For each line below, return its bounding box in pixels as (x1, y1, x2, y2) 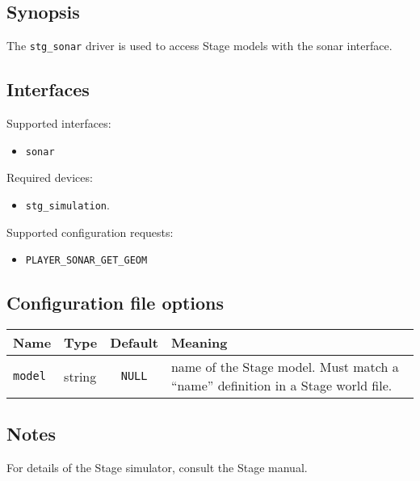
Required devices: (6, 169, 93, 186)
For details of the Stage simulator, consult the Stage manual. (6, 459, 308, 476)
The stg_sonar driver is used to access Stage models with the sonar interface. (6, 37, 393, 54)
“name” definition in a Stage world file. (170, 376, 393, 395)
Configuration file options (6, 290, 225, 315)
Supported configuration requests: (6, 223, 174, 240)
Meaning (170, 333, 228, 352)
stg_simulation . (25, 196, 110, 213)
